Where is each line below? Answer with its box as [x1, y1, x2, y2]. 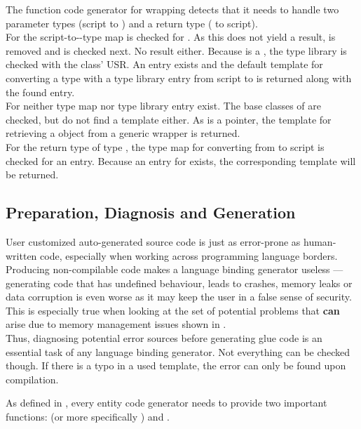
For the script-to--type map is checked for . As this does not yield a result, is [6, 29, 336, 44]
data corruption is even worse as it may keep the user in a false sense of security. [6, 289, 352, 304]
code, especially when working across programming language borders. [40, 248, 338, 263]
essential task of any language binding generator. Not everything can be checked [6, 344, 350, 359]
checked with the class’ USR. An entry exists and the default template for [6, 57, 323, 72]
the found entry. [6, 84, 75, 99]
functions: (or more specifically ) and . [6, 409, 170, 424]
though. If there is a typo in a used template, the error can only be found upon [6, 358, 346, 373]
